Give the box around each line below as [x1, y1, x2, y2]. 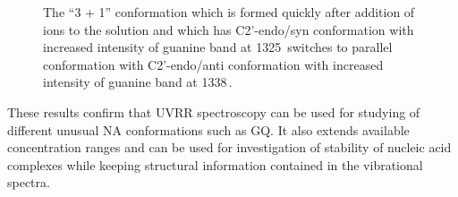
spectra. [7, 173, 50, 192]
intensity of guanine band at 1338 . [43, 73, 233, 91]
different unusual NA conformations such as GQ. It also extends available [7, 120, 410, 139]
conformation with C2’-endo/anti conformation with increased [43, 55, 384, 73]
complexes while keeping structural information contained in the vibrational [7, 155, 423, 174]
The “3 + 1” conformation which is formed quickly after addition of [43, 3, 415, 21]
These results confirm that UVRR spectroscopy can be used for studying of [7, 102, 420, 121]
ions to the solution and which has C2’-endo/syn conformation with [43, 20, 414, 39]
